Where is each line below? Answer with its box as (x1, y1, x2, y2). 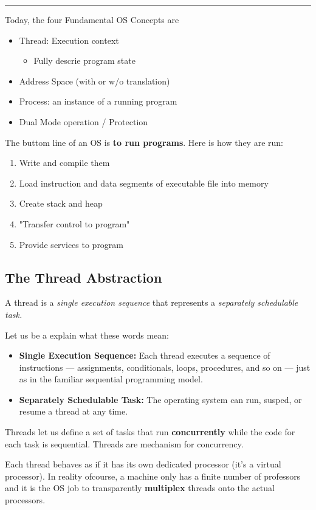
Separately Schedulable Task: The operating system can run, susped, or (19, 393, 302, 405)
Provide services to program (19, 238, 124, 250)
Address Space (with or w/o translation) (19, 74, 170, 87)
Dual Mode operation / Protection (19, 115, 148, 128)
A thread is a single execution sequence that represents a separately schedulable (5, 296, 298, 309)
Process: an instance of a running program (19, 95, 177, 108)
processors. (5, 494, 46, 506)
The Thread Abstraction (5, 267, 162, 286)
